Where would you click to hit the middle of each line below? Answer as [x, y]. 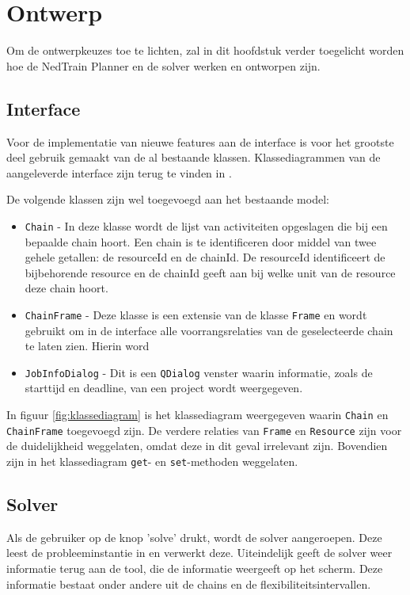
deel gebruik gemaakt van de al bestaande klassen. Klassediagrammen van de [194, 157]
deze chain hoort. [66, 288]
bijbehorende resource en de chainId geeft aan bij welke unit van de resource [210, 272]
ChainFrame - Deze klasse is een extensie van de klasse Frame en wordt [196, 314]
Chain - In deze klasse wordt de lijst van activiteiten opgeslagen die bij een [206, 225]
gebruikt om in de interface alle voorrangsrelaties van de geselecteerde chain [209, 330]
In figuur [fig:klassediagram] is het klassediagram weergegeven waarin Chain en [197, 415]
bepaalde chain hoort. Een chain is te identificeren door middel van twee [201, 241]
